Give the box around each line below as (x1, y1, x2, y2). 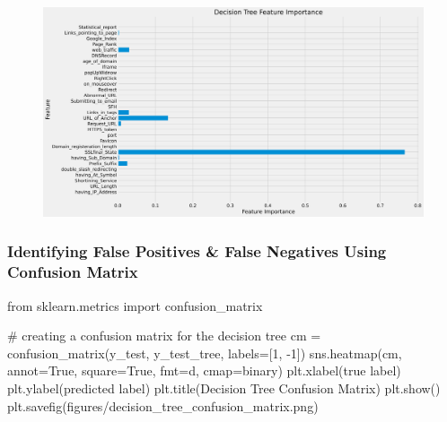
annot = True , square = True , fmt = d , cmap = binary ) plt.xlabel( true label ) (7, 361, 401, 380)
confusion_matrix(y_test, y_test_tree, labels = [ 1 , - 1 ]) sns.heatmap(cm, (7, 343, 402, 362)
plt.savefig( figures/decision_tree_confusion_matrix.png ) (7, 396, 319, 415)
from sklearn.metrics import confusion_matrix (7, 296, 263, 314)
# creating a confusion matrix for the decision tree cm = (7, 326, 321, 345)
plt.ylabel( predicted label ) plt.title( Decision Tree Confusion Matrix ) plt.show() (7, 379, 441, 398)
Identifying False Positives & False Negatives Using (7, 240, 387, 263)
